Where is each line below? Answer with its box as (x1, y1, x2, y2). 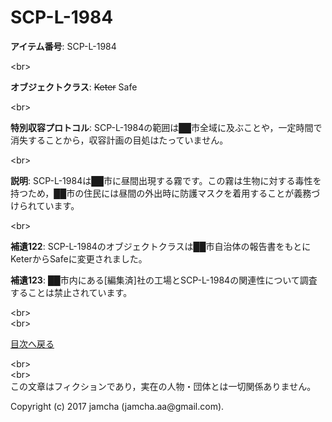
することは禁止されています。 (10, 286, 133, 298)
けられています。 (10, 199, 80, 211)
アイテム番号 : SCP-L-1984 (10, 40, 117, 52)
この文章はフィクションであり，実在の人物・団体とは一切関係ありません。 (10, 380, 317, 392)
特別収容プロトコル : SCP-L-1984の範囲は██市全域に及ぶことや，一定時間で (10, 121, 323, 133)
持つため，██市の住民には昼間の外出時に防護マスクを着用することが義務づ (10, 187, 321, 199)
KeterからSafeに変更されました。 (10, 252, 148, 265)
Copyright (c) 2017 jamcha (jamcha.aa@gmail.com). (10, 400, 225, 412)
